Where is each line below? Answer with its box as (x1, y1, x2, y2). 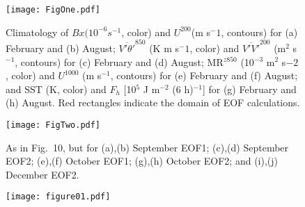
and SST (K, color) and (6, 81, 107, 96)
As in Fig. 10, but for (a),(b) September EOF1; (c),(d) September (6, 140, 289, 154)
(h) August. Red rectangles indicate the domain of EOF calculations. (6, 95, 300, 110)
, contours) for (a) (221, 24, 298, 39)
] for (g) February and (202, 81, 297, 96)
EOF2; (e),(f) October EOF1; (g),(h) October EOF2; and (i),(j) (6, 154, 278, 168)
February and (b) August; (6, 40, 116, 55)
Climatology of (6, 24, 69, 39)
